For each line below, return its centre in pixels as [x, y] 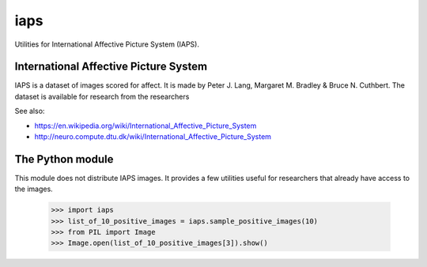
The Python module [64, 159]
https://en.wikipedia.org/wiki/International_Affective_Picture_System [145, 126]
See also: [30, 111]
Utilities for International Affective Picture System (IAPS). [107, 44]
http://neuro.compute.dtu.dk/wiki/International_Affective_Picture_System [153, 137]
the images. [34, 189]
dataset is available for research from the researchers [102, 96]
